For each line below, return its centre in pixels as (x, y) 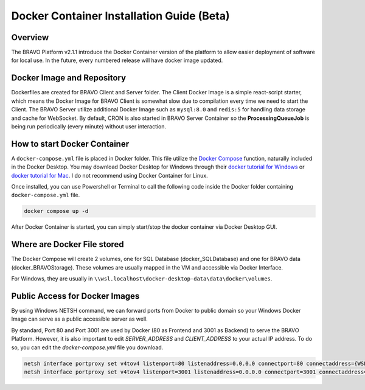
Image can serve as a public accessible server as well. (80, 319)
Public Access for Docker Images (75, 296)
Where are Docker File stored (68, 244)
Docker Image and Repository (69, 78)
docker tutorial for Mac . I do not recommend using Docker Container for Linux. (109, 175)
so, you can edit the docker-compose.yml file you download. (87, 347)
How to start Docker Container (70, 144)
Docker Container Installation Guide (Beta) (120, 16)
